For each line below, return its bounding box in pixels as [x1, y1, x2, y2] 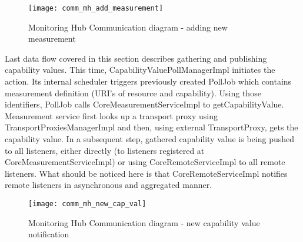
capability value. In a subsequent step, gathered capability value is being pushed [5, 133, 294, 144]
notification [28, 228, 69, 240]
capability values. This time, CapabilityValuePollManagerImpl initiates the [5, 63, 275, 76]
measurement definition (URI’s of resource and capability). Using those [5, 86, 261, 99]
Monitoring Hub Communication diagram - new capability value [28, 216, 260, 228]
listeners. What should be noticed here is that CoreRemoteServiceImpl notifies [5, 167, 288, 179]
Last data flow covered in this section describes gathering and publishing [5, 52, 267, 64]
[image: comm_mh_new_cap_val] [28, 199, 146, 208]
